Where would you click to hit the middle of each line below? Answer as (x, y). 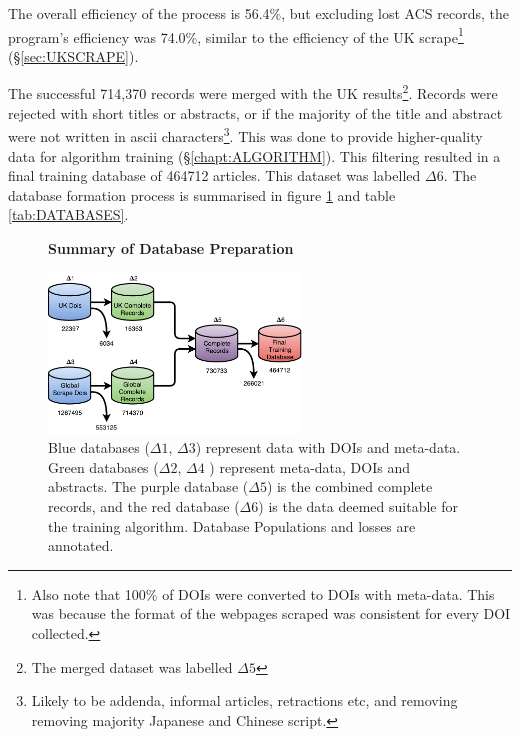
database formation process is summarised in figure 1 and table (202, 194)
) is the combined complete (349, 486)
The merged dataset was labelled (132, 666)
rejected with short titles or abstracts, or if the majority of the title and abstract (255, 112)
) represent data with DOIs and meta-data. (328, 447)
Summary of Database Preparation (171, 247)
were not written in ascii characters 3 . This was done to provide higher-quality (245, 134)
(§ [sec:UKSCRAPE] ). (73, 55)
